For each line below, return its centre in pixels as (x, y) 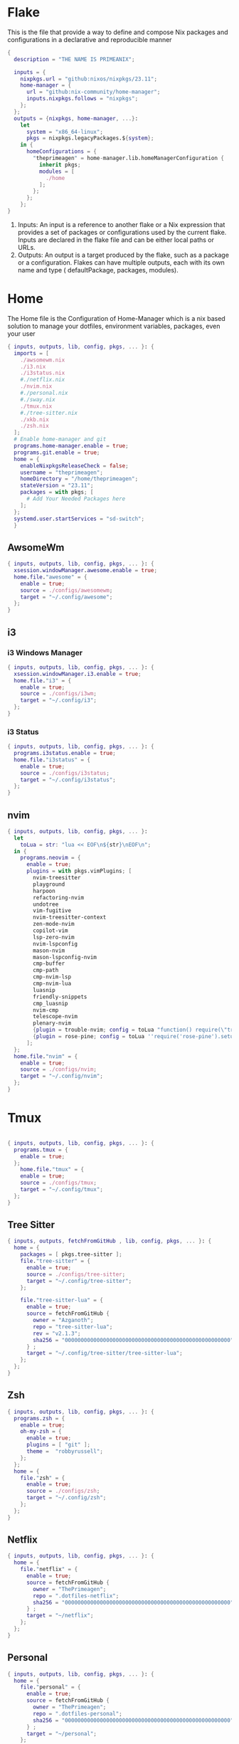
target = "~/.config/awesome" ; (67, 597)
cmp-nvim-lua (52, 984)
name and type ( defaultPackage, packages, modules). (98, 270)
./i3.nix (33, 366)
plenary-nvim (52, 1023)
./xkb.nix (35, 419)
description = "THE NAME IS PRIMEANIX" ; (74, 59)
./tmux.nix (36, 406)
